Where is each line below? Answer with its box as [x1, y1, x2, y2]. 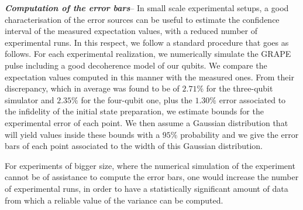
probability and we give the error [180, 128, 299, 140]
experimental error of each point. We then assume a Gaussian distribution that [5, 116, 288, 128]
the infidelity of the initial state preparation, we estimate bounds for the [5, 105, 264, 117]
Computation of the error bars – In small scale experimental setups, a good [5, 2, 289, 13]
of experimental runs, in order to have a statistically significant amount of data [5, 182, 288, 194]
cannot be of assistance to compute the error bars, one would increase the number [5, 171, 299, 183]
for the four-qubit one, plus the [81, 93, 192, 106]
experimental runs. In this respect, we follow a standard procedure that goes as [5, 36, 289, 48]
